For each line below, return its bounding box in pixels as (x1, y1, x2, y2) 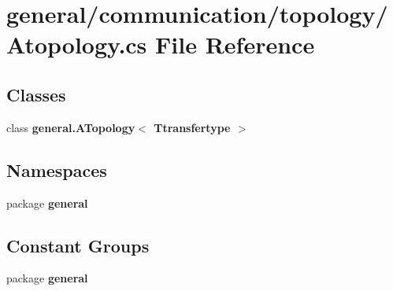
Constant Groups (6, 233, 150, 257)
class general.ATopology (6, 119, 135, 135)
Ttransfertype (154, 119, 231, 135)
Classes (6, 82, 66, 106)
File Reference (155, 28, 315, 61)
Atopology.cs (6, 28, 147, 61)
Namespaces (6, 157, 107, 182)
